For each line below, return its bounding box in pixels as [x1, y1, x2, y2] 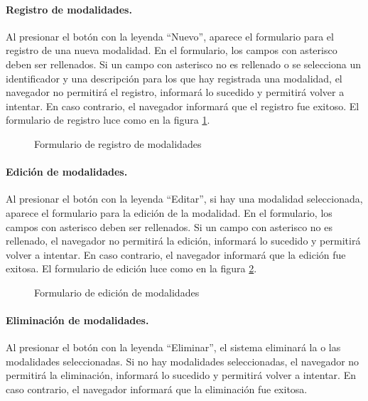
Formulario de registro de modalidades [34, 136, 202, 151]
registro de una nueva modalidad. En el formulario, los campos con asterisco [6, 43, 337, 58]
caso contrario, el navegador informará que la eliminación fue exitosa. [6, 382, 308, 397]
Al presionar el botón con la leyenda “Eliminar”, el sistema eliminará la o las [6, 340, 341, 355]
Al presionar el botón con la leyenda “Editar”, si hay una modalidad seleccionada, [6, 191, 363, 206]
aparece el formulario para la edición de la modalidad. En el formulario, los [6, 205, 332, 220]
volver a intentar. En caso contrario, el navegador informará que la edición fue [6, 247, 346, 262]
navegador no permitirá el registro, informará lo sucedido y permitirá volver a [6, 85, 345, 100]
